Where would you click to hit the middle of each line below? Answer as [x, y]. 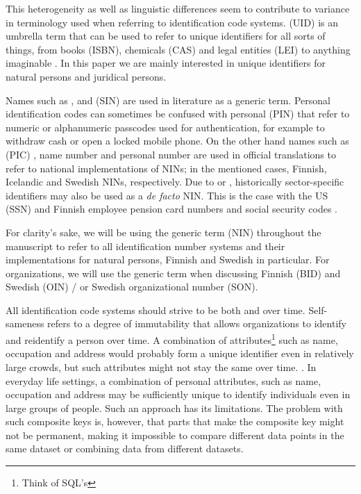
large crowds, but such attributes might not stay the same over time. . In [161, 367]
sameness [25, 323]
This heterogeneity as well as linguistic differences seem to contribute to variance [178, 8]
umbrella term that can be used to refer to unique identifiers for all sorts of [166, 36]
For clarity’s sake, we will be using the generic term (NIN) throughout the [163, 232]
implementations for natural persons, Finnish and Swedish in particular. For [168, 260]
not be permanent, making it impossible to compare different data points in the [175, 435]
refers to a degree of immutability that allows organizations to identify [197, 323]
